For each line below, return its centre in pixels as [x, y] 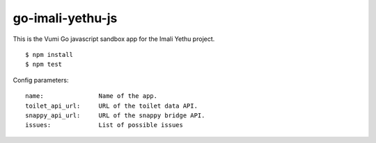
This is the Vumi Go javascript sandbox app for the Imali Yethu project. [114, 39]
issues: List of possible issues [104, 125]
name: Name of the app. [92, 96]
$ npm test [44, 65]
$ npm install [49, 54]
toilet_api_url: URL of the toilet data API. [112, 106]
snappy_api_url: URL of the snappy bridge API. [115, 115]
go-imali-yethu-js [65, 18]
